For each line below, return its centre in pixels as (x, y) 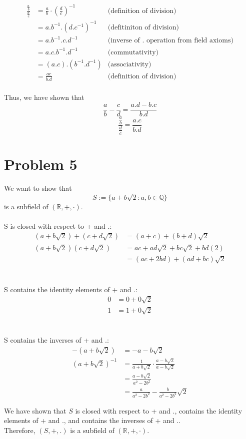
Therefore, (20, 430)
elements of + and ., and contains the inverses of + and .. (92, 420)
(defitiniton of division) (143, 27)
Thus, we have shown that (44, 97)
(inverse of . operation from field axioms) (170, 41)
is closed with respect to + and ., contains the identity (159, 410)
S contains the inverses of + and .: (56, 340)
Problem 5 (41, 164)
